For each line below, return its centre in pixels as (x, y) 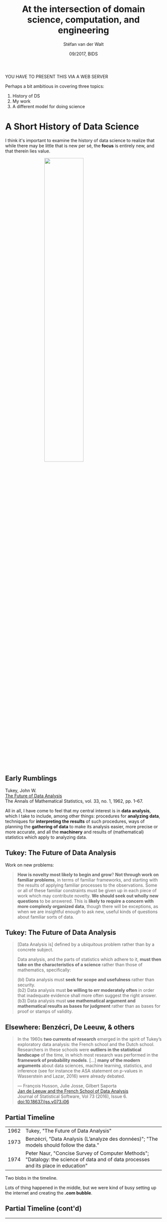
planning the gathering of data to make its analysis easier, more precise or (82, 826)
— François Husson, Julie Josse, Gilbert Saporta (67, 1086)
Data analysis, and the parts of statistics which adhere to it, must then (89, 959)
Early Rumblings (31, 778)
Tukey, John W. (21, 790)
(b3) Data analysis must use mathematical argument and (76, 1001)
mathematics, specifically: (44, 970)
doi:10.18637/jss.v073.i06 (43, 1102)
